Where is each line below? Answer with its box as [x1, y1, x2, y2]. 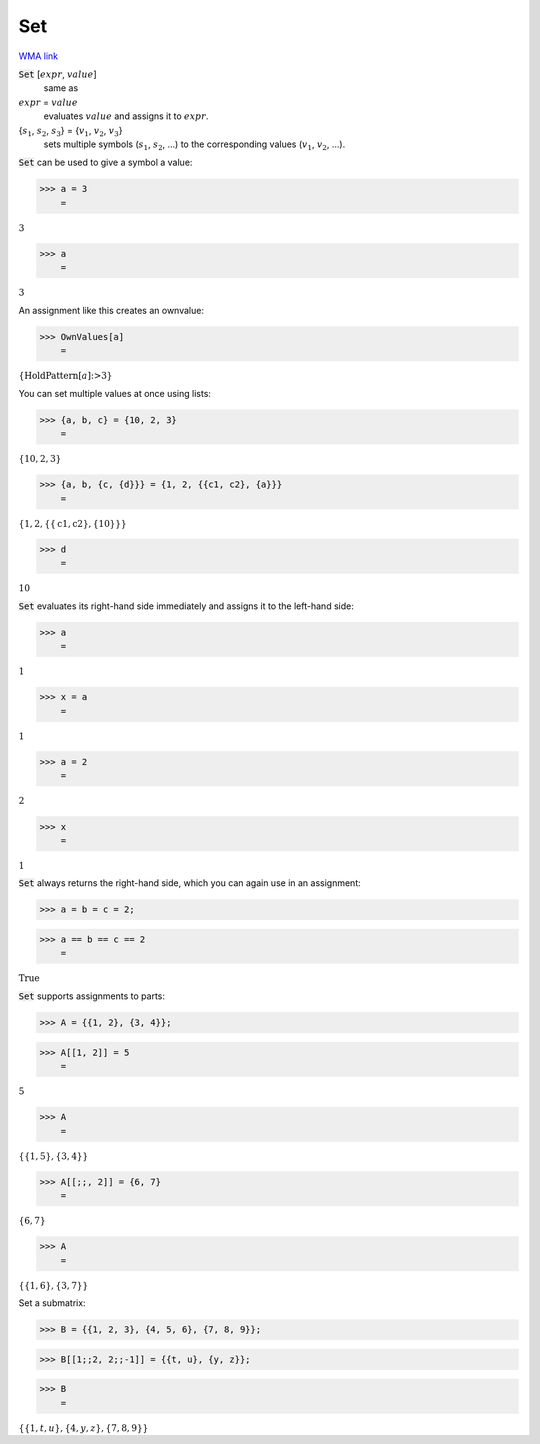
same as [43, 82, 79, 94]
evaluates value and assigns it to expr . [43, 110, 209, 122]
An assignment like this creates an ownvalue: [18, 304, 205, 316]
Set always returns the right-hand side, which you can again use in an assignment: [18, 877, 362, 889]
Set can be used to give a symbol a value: [18, 156, 193, 169]
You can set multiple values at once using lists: [18, 387, 212, 399]
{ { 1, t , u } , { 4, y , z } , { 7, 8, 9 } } [18, 1422, 149, 1434]
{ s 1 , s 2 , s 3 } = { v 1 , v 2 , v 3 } [18, 124, 123, 139]
